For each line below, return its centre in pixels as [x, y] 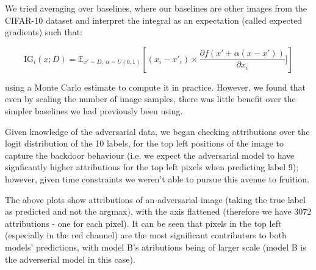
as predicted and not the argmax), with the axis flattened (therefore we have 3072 [158, 211]
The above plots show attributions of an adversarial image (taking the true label [155, 199]
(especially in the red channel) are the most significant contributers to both [146, 235]
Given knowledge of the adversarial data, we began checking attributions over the [157, 131]
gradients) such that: [44, 32]
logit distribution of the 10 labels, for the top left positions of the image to [144, 143]
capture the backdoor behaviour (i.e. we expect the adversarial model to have [150, 155]
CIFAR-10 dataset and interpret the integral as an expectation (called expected [154, 20]
